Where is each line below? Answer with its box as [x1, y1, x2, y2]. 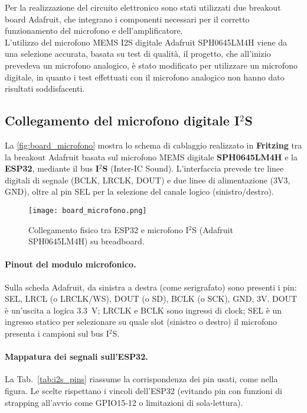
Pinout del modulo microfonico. [5, 258, 136, 270]
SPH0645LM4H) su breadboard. [28, 235, 145, 247]
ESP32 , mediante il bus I [5, 162, 99, 175]
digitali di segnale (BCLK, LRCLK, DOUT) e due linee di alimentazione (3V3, [5, 173, 290, 186]
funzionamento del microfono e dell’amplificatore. [5, 24, 183, 37]
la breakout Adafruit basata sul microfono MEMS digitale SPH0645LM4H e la [5, 150, 298, 163]
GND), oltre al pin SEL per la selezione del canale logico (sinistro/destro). [5, 185, 274, 198]
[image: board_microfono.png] [28, 206, 147, 215]
